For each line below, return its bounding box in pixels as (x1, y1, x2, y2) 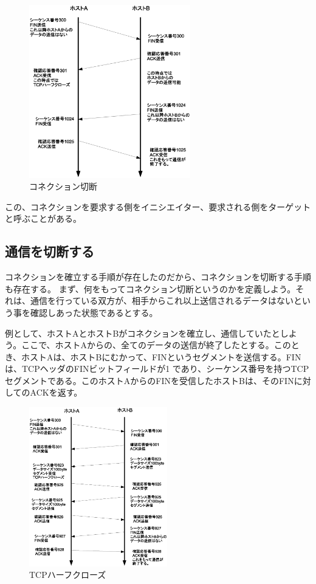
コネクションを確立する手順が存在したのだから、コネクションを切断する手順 (5, 270, 311, 283)
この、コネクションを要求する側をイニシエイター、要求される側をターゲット (5, 200, 311, 213)
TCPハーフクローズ (29, 568, 106, 581)
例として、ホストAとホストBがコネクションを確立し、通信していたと (5, 326, 280, 339)
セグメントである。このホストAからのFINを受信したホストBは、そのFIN (5, 374, 294, 386)
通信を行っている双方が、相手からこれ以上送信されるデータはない (30, 294, 294, 307)
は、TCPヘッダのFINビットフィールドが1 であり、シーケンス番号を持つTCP (5, 362, 309, 375)
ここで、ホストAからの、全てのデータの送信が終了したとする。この (21, 338, 291, 351)
